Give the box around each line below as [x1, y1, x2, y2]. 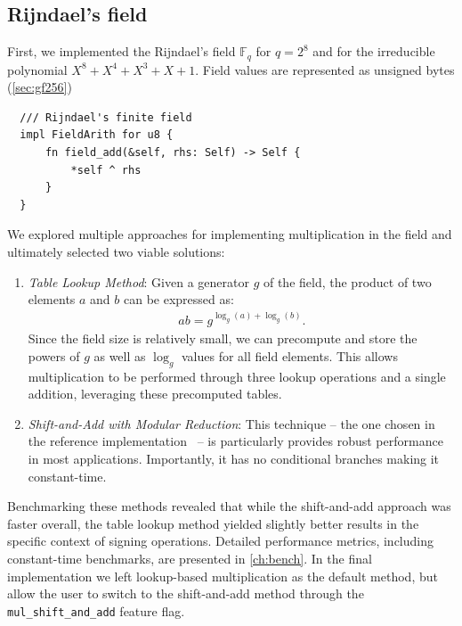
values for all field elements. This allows [182, 346, 398, 365]
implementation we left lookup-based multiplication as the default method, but [7, 566, 438, 585]
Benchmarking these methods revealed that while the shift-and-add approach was [7, 497, 451, 515]
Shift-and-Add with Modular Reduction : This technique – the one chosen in [28, 414, 435, 432]
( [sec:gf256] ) [7, 78, 72, 96]
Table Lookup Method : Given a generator [28, 272, 249, 291]
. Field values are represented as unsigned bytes [195, 60, 455, 78]
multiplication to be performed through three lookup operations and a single [28, 367, 446, 385]
